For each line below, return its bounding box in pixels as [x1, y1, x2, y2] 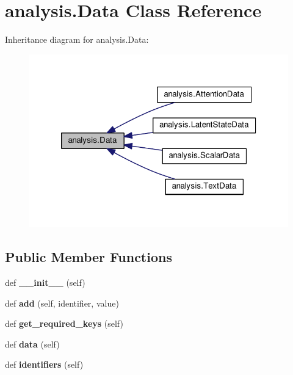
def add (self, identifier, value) [5, 296, 119, 309]
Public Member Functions [5, 247, 172, 266]
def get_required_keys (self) [5, 317, 123, 330]
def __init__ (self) [5, 276, 85, 289]
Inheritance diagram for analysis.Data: [5, 33, 149, 46]
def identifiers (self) [5, 358, 84, 371]
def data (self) [5, 337, 60, 350]
